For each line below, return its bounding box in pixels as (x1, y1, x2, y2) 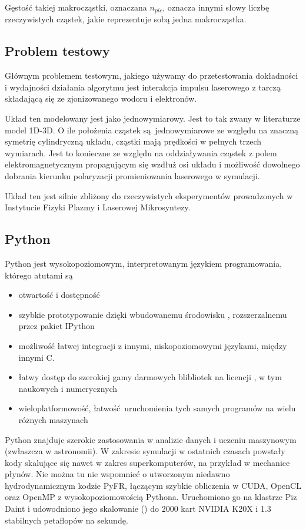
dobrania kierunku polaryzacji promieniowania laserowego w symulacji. (5, 170, 260, 182)
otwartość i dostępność (18, 289, 100, 301)
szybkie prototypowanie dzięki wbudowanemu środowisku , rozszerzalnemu (18, 308, 287, 320)
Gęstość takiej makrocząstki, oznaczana (5, 1, 147, 13)
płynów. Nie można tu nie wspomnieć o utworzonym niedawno (5, 468, 230, 480)
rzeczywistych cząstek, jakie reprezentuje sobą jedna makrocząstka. (5, 13, 247, 25)
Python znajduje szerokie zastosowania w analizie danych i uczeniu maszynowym (5, 433, 297, 445)
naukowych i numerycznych (18, 382, 118, 394)
